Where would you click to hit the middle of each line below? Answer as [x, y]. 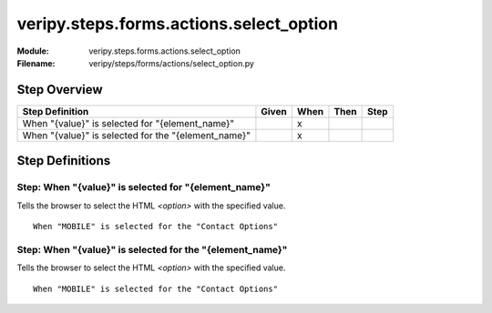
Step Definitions [64, 161]
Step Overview [60, 90]
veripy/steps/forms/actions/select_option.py [172, 63]
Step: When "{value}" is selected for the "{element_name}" [152, 249]
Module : [33, 51]
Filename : [36, 63]
